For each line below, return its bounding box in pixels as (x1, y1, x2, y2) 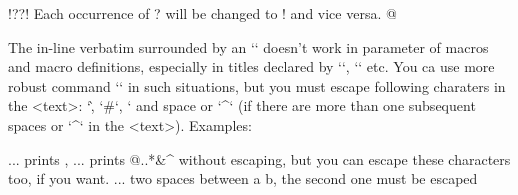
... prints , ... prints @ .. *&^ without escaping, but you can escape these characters (8, 148, 511, 169)
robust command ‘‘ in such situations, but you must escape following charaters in (8, 75, 506, 96)
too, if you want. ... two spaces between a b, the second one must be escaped (8, 168, 478, 189)
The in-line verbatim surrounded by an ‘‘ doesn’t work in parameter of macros (8, 36, 489, 57)
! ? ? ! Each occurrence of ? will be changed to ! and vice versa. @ (8, 3, 397, 23)
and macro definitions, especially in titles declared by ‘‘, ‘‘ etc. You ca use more (8, 56, 495, 77)
